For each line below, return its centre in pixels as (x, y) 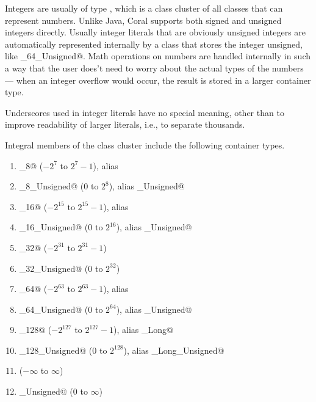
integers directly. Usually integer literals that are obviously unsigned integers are (156, 32)
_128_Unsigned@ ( (56, 350)
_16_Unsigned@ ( (54, 227)
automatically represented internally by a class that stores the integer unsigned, (154, 44)
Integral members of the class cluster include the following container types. (145, 144)
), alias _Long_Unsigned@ (174, 350)
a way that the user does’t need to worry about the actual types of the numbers (154, 68)
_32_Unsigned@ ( (54, 268)
